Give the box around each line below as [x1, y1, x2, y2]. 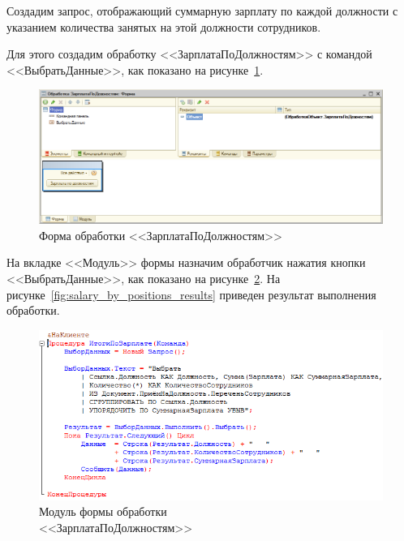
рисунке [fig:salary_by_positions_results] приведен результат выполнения [6, 286, 376, 303]
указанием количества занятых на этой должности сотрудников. [6, 18, 321, 35]
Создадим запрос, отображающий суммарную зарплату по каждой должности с [6, 2, 398, 19]
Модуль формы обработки [39, 503, 167, 520]
